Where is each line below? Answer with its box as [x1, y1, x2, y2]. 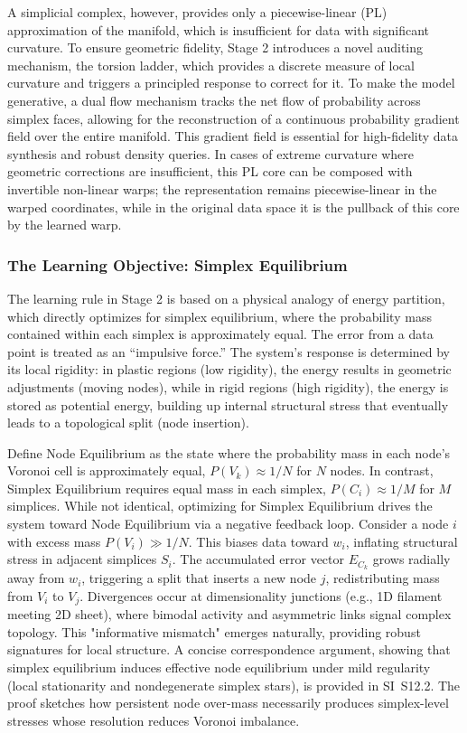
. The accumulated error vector [172, 550, 345, 569]
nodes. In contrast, [330, 461, 434, 480]
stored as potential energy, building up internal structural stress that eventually [7, 395, 449, 414]
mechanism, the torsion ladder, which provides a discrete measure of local [7, 55, 415, 74]
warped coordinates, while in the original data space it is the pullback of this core [7, 197, 460, 216]
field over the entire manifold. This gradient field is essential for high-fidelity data [7, 127, 459, 146]
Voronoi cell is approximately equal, [7, 461, 206, 480]
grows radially [372, 550, 451, 569]
